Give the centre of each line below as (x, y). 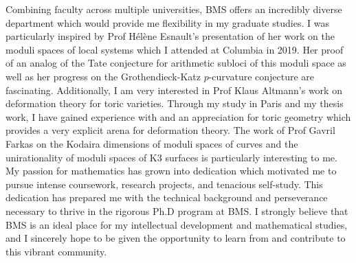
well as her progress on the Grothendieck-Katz (103, 76)
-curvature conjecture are (262, 76)
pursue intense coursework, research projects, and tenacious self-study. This (164, 184)
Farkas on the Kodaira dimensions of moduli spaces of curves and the (152, 143)
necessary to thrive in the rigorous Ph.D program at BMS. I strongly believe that (177, 210)
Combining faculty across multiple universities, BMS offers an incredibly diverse (174, 9)
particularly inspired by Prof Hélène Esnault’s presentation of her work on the (170, 36)
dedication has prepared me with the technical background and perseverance (167, 197)
